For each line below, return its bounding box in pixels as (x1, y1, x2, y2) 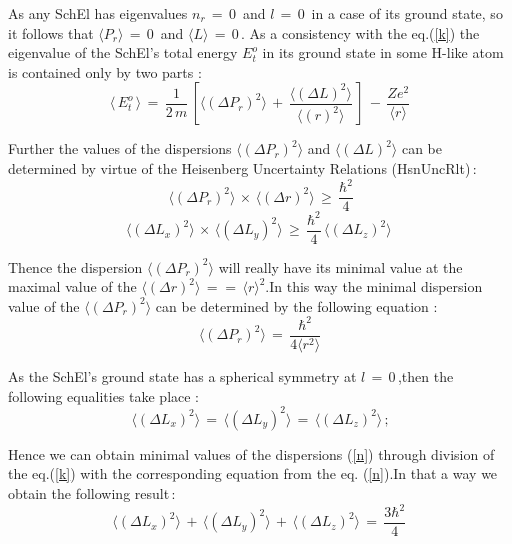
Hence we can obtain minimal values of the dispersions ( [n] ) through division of (8, 443, 495, 464)
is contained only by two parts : (8, 61, 202, 82)
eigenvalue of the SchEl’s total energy (8, 42, 238, 63)
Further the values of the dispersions (8, 138, 232, 159)
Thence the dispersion (8, 256, 143, 277)
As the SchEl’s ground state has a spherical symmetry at (8, 366, 357, 387)
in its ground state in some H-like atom (262, 42, 504, 63)
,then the (397, 366, 454, 387)
